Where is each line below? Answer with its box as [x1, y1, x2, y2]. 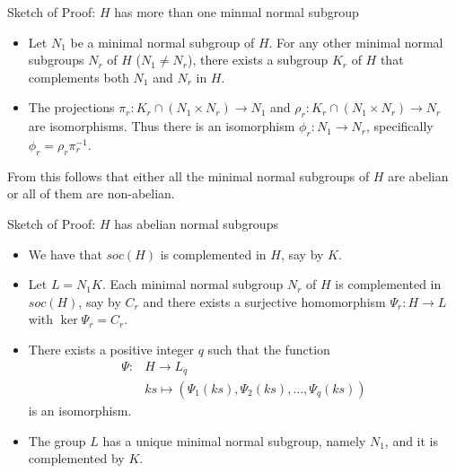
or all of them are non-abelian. [7, 184, 175, 203]
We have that [28, 244, 102, 263]
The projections [28, 98, 115, 117]
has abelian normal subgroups [114, 214, 278, 232]
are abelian [388, 166, 449, 185]
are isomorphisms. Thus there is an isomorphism [28, 117, 295, 136]
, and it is [384, 431, 439, 450]
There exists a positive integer [28, 339, 195, 358]
